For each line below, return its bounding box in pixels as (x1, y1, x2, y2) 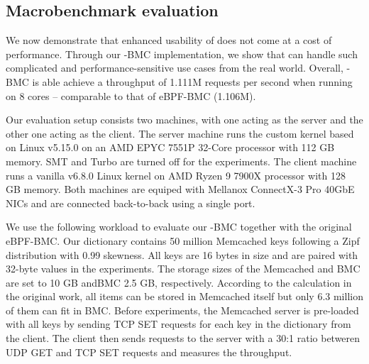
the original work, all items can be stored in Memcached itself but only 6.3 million (6, 289, 363, 304)
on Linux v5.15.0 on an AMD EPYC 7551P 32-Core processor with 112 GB (6, 140, 335, 155)
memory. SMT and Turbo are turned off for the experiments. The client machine (6, 153, 357, 168)
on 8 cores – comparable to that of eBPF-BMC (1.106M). (6, 88, 256, 103)
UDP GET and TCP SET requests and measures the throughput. (6, 344, 292, 359)
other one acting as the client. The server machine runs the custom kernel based (6, 126, 354, 140)
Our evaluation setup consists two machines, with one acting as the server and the (6, 112, 363, 127)
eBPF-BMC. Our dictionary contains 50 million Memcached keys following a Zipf (6, 233, 360, 248)
